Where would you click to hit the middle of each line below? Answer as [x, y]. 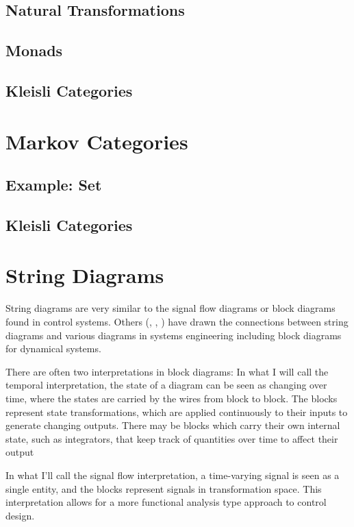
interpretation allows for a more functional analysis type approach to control [166, 502]
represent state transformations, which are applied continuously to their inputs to [177, 412]
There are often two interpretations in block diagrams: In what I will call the [167, 371]
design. [20, 515]
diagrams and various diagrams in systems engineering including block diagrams [174, 335]
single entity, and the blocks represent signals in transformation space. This [164, 488]
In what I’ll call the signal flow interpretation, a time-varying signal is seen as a [173, 475]
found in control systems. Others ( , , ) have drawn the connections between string [177, 321]
